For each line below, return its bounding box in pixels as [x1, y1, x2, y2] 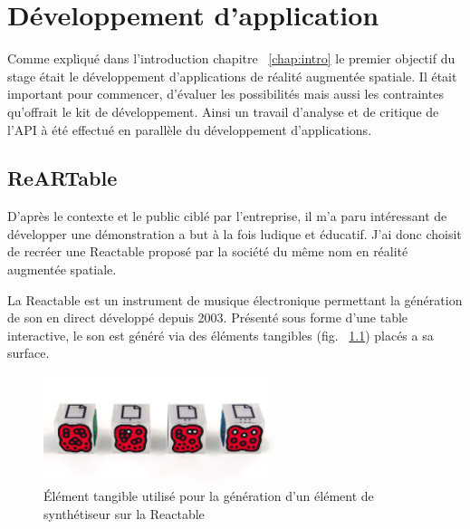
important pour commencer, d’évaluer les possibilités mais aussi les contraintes [7, 84, 444, 103]
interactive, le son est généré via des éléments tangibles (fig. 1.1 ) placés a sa [7, 325, 434, 344]
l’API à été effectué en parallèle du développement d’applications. [7, 120, 372, 139]
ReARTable [7, 164, 118, 192]
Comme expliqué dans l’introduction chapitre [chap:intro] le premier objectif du [7, 49, 456, 68]
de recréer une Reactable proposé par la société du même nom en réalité [7, 242, 408, 261]
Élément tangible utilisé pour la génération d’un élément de [43, 486, 374, 505]
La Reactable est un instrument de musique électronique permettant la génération [7, 290, 463, 309]
